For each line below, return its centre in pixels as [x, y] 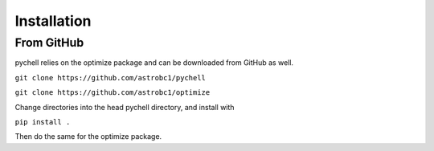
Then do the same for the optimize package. [88, 137]
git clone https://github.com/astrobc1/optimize [113, 93]
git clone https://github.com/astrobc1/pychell [111, 78]
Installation [53, 21]
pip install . [43, 122]
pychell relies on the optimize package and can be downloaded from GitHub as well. [154, 63]
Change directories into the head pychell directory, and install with [125, 107]
